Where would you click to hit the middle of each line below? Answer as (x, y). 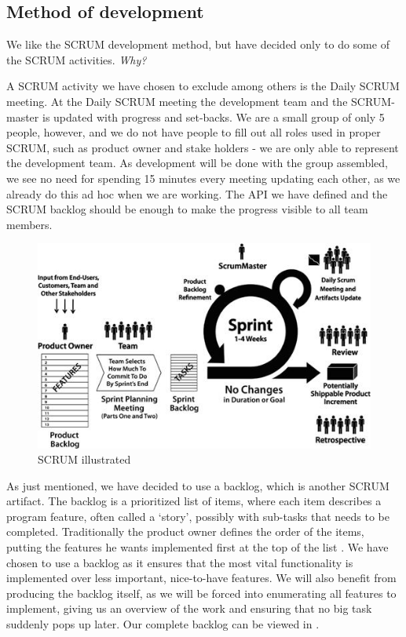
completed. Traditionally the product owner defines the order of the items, (185, 531)
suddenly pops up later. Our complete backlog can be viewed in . (163, 624)
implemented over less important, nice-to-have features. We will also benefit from (201, 578)
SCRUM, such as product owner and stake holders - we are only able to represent (203, 147)
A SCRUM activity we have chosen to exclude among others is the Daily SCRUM (203, 86)
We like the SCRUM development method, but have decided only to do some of (198, 44)
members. (29, 224)
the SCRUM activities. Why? (77, 59)
